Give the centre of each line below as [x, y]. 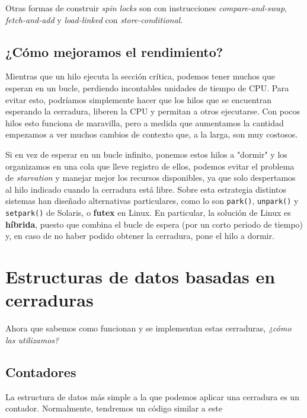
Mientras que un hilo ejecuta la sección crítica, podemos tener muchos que [140, 76]
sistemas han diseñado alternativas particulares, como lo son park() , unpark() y [152, 201]
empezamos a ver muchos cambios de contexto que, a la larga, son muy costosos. [152, 134]
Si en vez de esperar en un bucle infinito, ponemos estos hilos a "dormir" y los [146, 154]
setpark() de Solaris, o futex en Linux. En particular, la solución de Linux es [148, 212]
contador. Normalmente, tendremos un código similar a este [114, 408]
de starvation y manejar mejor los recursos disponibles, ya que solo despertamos [151, 178]
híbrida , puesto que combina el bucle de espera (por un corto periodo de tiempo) [154, 224]
